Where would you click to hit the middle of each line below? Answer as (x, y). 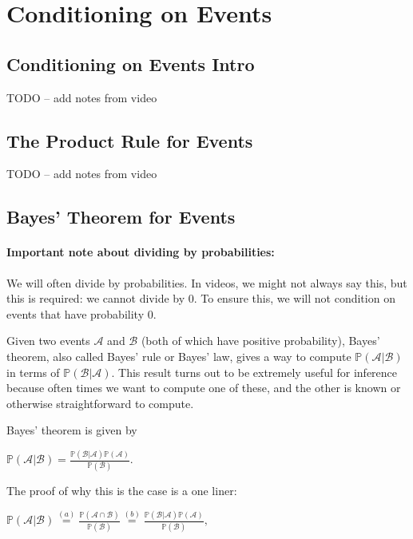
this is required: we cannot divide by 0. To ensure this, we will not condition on (201, 298)
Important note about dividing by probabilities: (141, 252)
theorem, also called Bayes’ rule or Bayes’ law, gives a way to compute (179, 356)
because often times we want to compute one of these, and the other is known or (204, 388)
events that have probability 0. (81, 313)
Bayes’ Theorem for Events (121, 217)
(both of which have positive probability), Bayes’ (260, 341)
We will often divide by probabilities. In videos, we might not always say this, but (207, 282)
